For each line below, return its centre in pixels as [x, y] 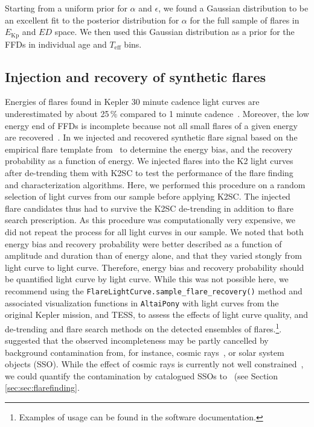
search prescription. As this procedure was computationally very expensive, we [150, 220]
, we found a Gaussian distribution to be [233, 8]
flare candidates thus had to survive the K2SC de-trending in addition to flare [149, 208]
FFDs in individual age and [56, 44]
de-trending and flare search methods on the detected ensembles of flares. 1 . [143, 327]
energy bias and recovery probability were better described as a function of [143, 243]
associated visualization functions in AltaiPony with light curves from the [142, 302]
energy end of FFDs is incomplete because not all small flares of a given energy [151, 125]
